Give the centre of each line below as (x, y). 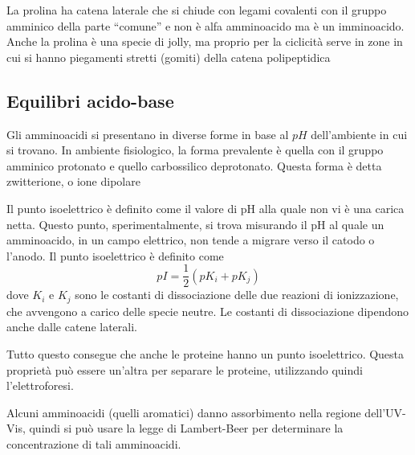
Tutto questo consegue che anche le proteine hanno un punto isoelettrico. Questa (205, 354)
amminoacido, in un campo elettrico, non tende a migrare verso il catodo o (191, 240)
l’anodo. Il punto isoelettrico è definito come (115, 255)
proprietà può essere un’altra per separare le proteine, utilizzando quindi (185, 369)
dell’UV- (385, 412)
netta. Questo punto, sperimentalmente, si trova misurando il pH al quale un (195, 224)
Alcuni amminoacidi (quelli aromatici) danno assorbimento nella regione (184, 412)
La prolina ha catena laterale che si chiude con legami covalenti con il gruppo (197, 10)
